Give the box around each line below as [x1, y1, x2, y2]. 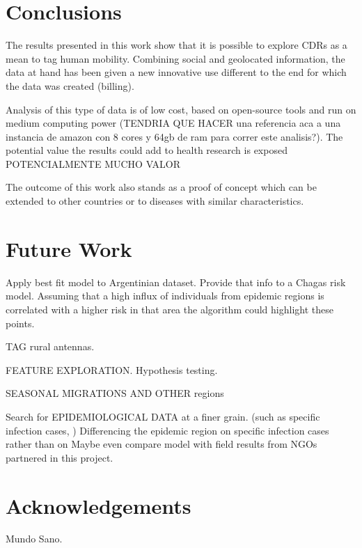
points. [6, 315, 35, 330]
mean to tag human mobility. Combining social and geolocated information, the [6, 51, 345, 65]
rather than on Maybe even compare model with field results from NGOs [6, 437, 317, 451]
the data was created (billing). [6, 78, 134, 93]
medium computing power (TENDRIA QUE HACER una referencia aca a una [6, 116, 341, 130]
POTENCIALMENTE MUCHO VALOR [6, 156, 181, 171]
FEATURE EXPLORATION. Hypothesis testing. [6, 362, 218, 377]
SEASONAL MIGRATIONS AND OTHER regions [6, 386, 224, 400]
